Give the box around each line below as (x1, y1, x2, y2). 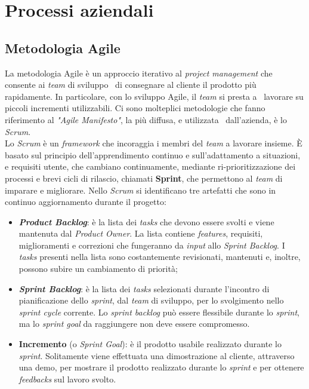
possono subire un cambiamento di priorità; (18, 262, 178, 275)
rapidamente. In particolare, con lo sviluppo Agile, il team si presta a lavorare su (5, 90, 304, 102)
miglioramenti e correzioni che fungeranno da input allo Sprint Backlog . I (18, 238, 285, 251)
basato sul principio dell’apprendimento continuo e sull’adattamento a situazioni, (5, 148, 301, 161)
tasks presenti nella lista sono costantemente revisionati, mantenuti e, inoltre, (18, 250, 301, 263)
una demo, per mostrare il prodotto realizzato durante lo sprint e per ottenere (18, 361, 304, 373)
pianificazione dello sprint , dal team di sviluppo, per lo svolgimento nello (18, 294, 284, 307)
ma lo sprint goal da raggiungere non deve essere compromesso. (18, 317, 250, 330)
